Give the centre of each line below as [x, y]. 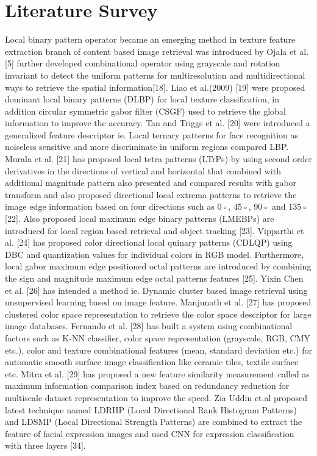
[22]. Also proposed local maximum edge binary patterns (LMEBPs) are [140, 219]
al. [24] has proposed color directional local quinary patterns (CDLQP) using [149, 242]
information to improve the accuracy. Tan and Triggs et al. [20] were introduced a [158, 123]
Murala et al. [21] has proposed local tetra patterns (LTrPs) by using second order [158, 159]
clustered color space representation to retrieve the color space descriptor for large [158, 314]
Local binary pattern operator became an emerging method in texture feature [150, 39]
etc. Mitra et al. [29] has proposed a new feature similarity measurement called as [157, 373]
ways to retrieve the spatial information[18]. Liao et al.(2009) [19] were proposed [155, 87]
